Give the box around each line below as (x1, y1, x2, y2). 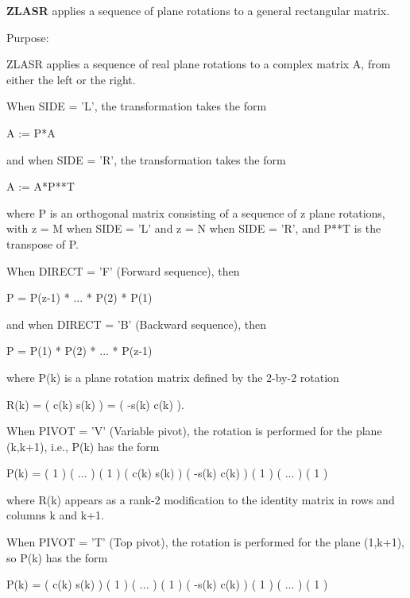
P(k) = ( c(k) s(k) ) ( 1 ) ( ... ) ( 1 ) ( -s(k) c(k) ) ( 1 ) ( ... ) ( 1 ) (6, 576, 328, 592)
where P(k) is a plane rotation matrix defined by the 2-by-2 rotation (6, 368, 339, 385)
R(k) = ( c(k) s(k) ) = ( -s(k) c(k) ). (6, 395, 184, 412)
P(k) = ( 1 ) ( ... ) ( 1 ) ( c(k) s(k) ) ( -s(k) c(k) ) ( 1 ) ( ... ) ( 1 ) (6, 465, 328, 481)
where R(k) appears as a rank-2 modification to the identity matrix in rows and (6, 491, 395, 507)
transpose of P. (6, 235, 79, 252)
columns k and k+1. (6, 507, 104, 523)
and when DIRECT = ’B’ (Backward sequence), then (6, 315, 266, 332)
